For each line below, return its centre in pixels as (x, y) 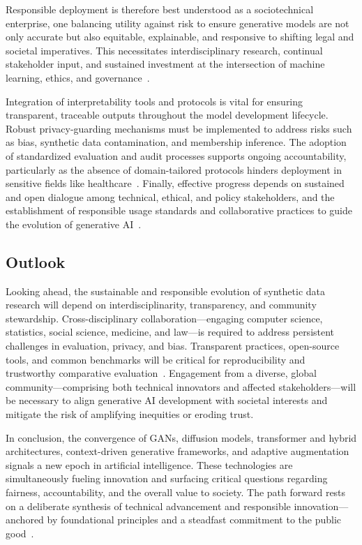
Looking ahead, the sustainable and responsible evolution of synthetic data (165, 291)
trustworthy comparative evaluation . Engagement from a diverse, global (161, 373)
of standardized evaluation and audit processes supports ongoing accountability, (176, 155)
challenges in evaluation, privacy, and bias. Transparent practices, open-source (173, 346)
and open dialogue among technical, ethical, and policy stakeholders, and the (170, 196)
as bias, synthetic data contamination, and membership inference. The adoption (176, 142)
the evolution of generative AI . (74, 224)
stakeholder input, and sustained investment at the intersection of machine (165, 64)
